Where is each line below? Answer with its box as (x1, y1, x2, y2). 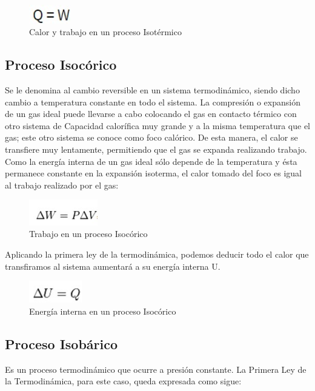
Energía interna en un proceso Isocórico (29, 304, 176, 317)
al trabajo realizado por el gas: (5, 178, 119, 191)
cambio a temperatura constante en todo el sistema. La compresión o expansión (5, 95, 300, 108)
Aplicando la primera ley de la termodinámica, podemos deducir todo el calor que (5, 248, 309, 261)
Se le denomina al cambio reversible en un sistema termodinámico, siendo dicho (5, 84, 300, 96)
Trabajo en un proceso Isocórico (29, 227, 148, 240)
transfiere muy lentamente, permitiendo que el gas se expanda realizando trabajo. (5, 143, 307, 156)
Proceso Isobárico (5, 334, 118, 353)
